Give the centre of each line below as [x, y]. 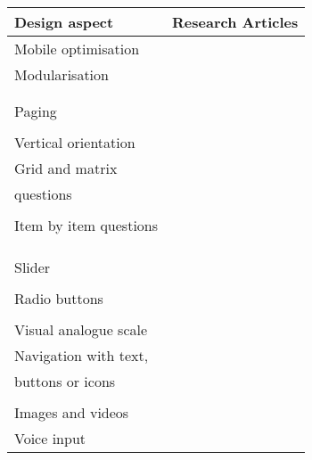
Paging [36, 111]
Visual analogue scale [81, 329]
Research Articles [235, 22]
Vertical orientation [75, 142]
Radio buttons [59, 298]
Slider [33, 267]
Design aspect [64, 22]
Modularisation [62, 74]
